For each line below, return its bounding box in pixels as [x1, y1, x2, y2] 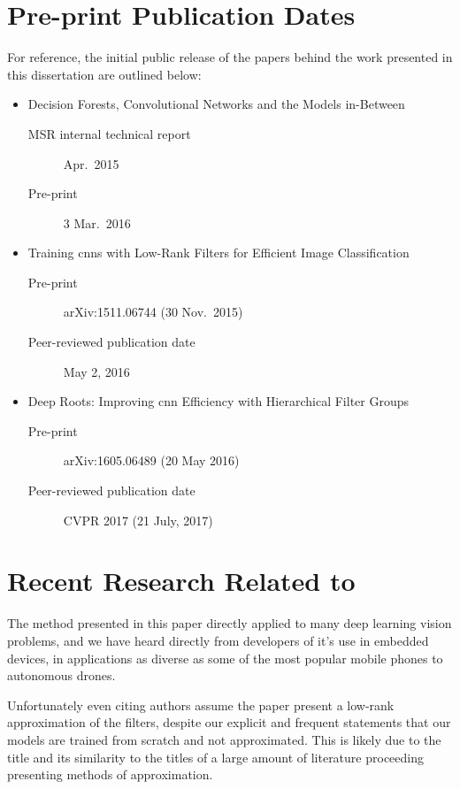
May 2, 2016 [63, 362, 130, 380]
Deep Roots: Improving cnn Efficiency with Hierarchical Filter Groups [27, 392, 409, 410]
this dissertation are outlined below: [7, 65, 202, 83]
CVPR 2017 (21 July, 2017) [63, 510, 213, 529]
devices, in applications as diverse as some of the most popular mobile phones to [7, 648, 443, 667]
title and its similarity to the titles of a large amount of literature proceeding [7, 747, 424, 766]
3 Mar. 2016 [63, 213, 131, 232]
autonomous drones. [7, 666, 116, 685]
